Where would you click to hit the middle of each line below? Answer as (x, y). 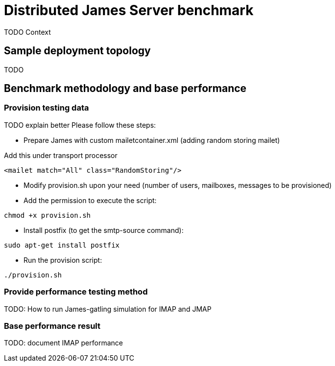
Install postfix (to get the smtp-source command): (104, 230)
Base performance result (52, 326)
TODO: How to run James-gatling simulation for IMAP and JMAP (108, 309)
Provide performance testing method (76, 292)
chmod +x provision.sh (48, 215)
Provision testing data (47, 108)
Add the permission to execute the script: (90, 200)
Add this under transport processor (61, 155)
